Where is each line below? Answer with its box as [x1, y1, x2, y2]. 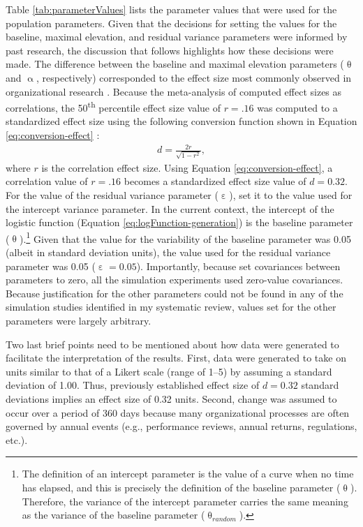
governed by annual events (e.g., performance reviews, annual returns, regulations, [6, 419, 357, 433]
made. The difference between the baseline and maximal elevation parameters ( [6, 57, 344, 71]
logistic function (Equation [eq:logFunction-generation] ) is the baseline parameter [6, 215, 353, 230]
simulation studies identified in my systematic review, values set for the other [6, 299, 336, 314]
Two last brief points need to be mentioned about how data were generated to [6, 336, 339, 351]
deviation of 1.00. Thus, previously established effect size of [6, 378, 260, 392]
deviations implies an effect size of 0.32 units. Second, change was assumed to [6, 392, 337, 406]
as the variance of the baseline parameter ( [22, 507, 205, 522]
